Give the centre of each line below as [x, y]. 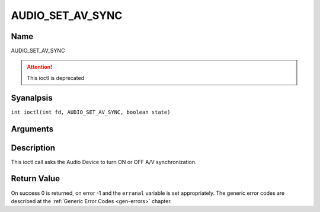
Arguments [32, 129]
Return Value [36, 179]
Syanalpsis [32, 98]
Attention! [40, 67]
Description [33, 148]
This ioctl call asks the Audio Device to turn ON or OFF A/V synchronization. [104, 162]
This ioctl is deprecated [56, 78]
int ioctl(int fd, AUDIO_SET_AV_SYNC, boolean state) [91, 112]
